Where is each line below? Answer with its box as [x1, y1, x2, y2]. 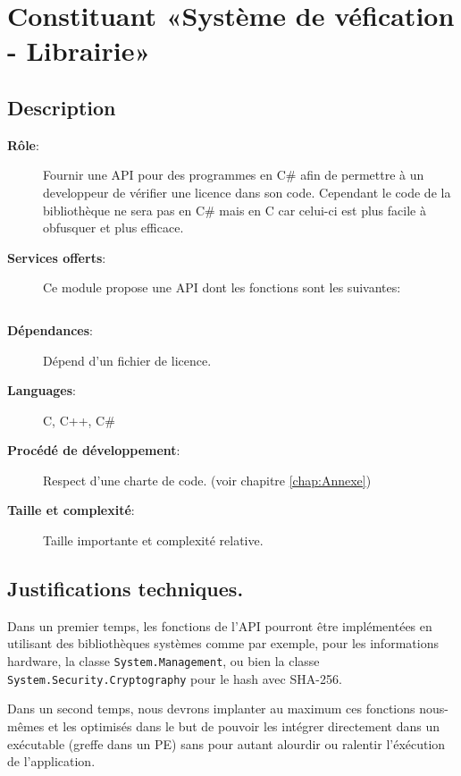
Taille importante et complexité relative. [43, 531, 264, 550]
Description [7, 93, 116, 121]
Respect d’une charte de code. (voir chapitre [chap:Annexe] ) [43, 470, 372, 489]
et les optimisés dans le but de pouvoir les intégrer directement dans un [47, 716, 440, 735]
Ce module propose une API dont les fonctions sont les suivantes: [43, 278, 401, 297]
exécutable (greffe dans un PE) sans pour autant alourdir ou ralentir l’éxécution [7, 734, 446, 753]
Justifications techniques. [7, 575, 244, 603]
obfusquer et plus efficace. [43, 218, 184, 237]
